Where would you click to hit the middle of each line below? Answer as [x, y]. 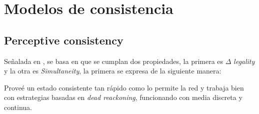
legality [244, 61]
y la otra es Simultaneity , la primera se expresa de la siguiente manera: [113, 71]
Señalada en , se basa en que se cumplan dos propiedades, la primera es [114, 61]
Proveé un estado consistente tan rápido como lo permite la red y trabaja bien [124, 87]
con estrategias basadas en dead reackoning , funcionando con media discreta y [123, 97]
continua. [18, 107]
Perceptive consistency [64, 40]
